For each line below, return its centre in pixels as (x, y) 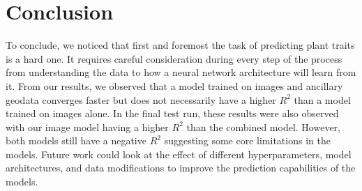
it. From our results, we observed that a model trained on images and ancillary (174, 85)
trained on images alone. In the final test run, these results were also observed (172, 113)
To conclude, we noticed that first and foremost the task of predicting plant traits (180, 45)
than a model (322, 99)
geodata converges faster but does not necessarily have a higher (141, 99)
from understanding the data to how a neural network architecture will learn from (181, 72)
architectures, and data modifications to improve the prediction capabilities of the (181, 168)
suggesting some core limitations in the (247, 140)
